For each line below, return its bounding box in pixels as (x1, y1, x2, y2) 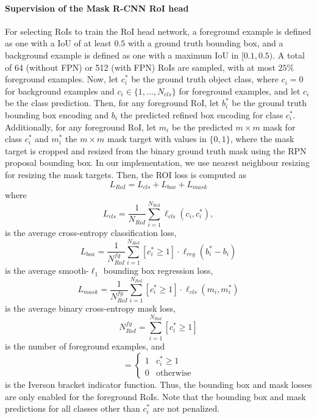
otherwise (155, 368, 191, 378)
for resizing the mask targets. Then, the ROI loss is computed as (5, 168, 246, 181)
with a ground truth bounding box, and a (127, 37, 283, 49)
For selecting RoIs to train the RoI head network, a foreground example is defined (5, 24, 312, 37)
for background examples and (5, 84, 115, 97)
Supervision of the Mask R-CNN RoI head (5, 1, 189, 14)
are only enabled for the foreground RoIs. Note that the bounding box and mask (5, 390, 306, 403)
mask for (263, 120, 296, 133)
